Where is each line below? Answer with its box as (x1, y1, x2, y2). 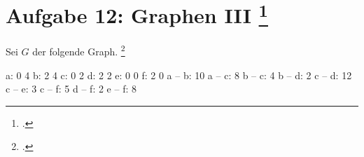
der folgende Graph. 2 (32, 42, 125, 59)
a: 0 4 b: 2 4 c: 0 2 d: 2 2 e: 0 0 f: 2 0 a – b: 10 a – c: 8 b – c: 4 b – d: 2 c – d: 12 (6, 67, 352, 82)
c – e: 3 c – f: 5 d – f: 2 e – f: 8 (6, 81, 136, 96)
